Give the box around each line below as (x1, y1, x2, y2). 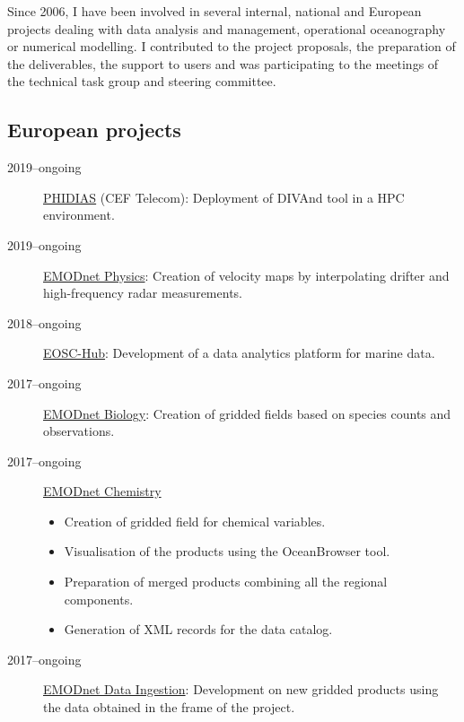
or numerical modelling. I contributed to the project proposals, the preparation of (7, 37, 456, 56)
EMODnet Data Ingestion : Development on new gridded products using (43, 680, 439, 699)
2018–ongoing (7, 313, 82, 332)
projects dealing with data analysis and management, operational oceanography (7, 19, 446, 38)
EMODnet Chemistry (43, 482, 162, 500)
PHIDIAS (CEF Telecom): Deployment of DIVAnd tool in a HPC (43, 187, 405, 206)
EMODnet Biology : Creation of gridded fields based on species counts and (43, 404, 451, 422)
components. (64, 589, 134, 608)
